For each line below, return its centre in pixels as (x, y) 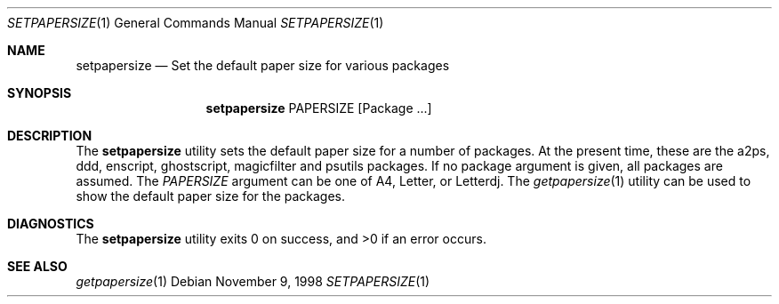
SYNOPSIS (40, 93)
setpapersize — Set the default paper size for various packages (263, 65)
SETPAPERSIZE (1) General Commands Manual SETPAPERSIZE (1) (196, 23)
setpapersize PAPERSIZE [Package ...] (319, 108)
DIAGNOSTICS (51, 224)
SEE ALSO (37, 266)
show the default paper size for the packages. (211, 196)
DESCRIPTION (50, 136)
